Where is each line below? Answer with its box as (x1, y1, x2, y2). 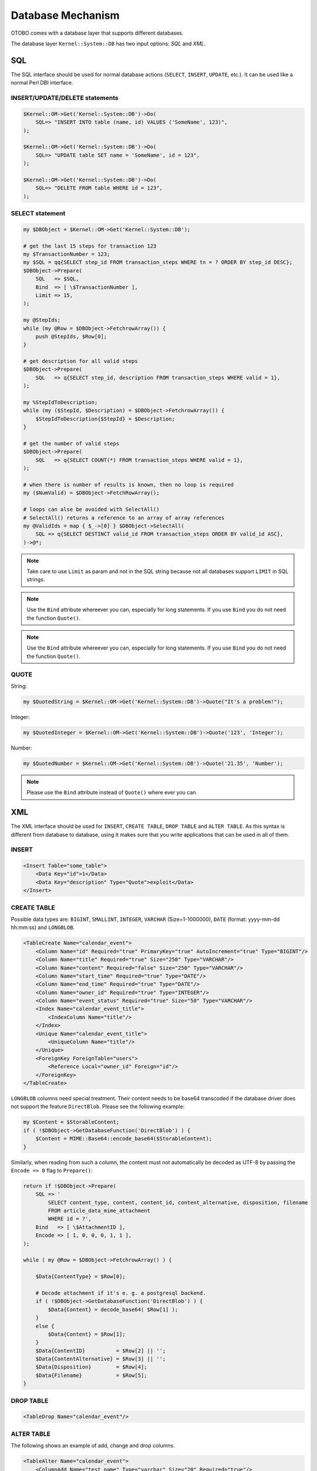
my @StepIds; (23, 317, 61, 324)
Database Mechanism (11, 9, 120, 22)
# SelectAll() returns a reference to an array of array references (23, 514, 225, 521)
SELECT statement (11, 209, 66, 218)
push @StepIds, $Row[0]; (35, 333, 107, 340)
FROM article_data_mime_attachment (48, 1207, 151, 1214)
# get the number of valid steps (23, 440, 120, 447)
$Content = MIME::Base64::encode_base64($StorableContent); (35, 1136, 213, 1142)
